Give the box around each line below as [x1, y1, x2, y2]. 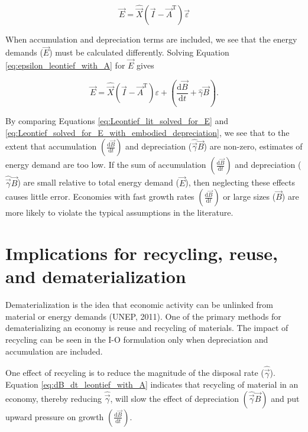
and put [271, 392, 300, 404]
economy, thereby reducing [5, 392, 102, 404]
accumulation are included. [5, 345, 103, 357]
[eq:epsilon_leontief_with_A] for [5, 59, 125, 72]
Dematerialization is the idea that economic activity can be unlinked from [5, 298, 274, 311]
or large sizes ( [223, 190, 276, 203]
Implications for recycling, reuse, [5, 241, 278, 265]
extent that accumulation [5, 140, 97, 152]
